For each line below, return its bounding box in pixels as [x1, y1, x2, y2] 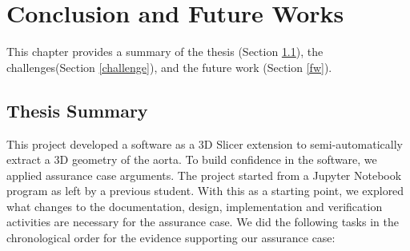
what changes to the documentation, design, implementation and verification [6, 197, 383, 214]
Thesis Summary [6, 98, 148, 122]
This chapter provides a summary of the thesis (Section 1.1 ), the [6, 43, 324, 60]
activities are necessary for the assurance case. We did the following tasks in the [6, 213, 399, 230]
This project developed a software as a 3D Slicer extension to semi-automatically [6, 135, 403, 152]
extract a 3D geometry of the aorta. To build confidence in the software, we [6, 151, 377, 168]
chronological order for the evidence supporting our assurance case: [6, 229, 336, 246]
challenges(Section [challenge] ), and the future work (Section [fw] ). [6, 58, 332, 75]
